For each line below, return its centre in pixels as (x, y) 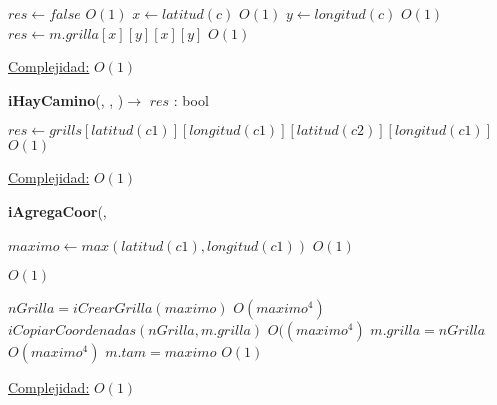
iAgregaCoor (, (57, 210)
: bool (191, 99)
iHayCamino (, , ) (66, 99)
